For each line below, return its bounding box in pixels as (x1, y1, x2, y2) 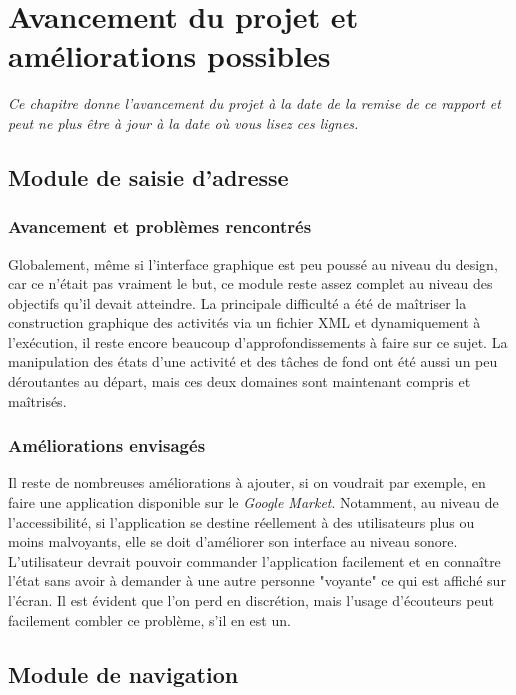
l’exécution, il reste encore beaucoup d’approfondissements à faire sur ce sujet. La (8, 331, 508, 352)
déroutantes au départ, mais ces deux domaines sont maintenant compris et (8, 371, 471, 392)
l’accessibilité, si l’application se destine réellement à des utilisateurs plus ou (8, 511, 475, 532)
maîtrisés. (8, 390, 67, 411)
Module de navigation (8, 658, 239, 689)
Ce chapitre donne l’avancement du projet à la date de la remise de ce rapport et (8, 93, 501, 114)
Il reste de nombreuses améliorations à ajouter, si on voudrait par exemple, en (8, 472, 486, 493)
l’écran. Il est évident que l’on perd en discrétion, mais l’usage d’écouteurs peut (8, 590, 494, 611)
